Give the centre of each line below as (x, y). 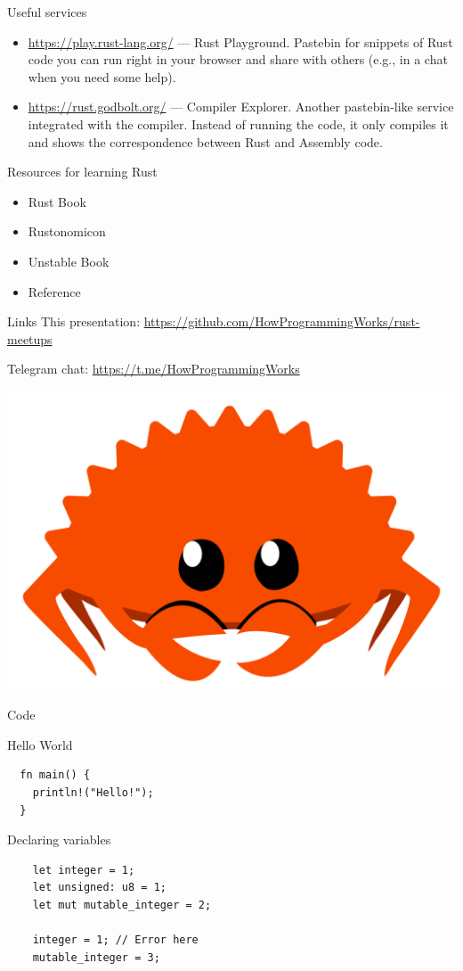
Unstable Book (69, 261)
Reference (54, 291)
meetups (30, 338)
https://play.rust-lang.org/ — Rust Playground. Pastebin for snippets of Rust (240, 41)
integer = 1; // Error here (115, 940)
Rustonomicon (67, 231)
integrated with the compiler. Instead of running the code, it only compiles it (238, 123)
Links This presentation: (74, 321)
